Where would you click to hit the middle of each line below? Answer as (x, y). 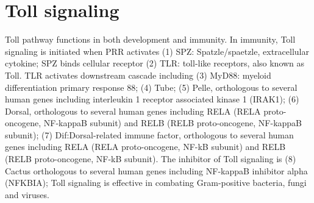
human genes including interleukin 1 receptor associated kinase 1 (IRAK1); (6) (152, 99)
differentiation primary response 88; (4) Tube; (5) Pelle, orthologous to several (151, 87)
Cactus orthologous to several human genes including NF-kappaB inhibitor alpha (156, 170)
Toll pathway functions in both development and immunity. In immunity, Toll (150, 39)
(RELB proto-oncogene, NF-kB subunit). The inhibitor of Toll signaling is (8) (151, 159)
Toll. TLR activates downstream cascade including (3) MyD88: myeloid (138, 75)
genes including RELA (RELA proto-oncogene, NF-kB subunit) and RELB (145, 147)
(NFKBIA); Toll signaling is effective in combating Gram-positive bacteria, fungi (156, 183)
